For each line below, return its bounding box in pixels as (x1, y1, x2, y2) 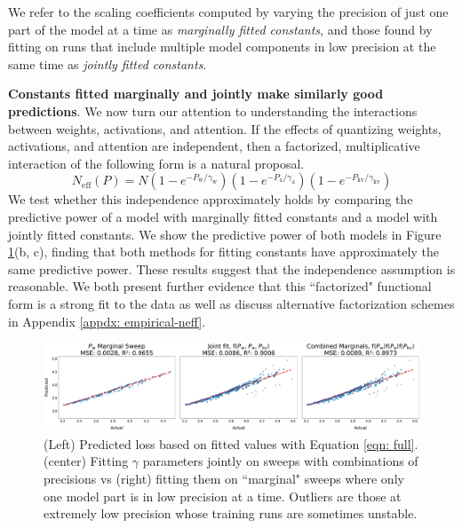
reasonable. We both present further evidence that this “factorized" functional (8, 277, 432, 296)
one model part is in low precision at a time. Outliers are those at (44, 486, 402, 505)
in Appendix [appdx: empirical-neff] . (8, 311, 206, 330)
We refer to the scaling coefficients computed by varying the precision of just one (8, 3, 449, 20)
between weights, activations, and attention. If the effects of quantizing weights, (8, 119, 442, 138)
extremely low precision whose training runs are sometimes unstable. (44, 504, 418, 523)
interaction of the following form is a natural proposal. (8, 154, 305, 172)
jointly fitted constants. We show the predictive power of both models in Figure (8, 225, 442, 243)
